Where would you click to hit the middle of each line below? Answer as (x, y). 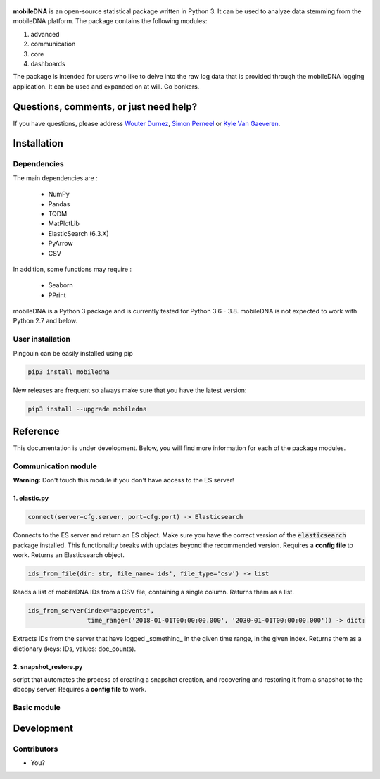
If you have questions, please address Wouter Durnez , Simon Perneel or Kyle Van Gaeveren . (147, 123)
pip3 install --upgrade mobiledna (87, 409)
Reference (36, 431)
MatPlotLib (64, 224)
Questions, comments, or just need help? (105, 107)
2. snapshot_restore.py (48, 666)
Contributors (36, 749)
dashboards (48, 63)
